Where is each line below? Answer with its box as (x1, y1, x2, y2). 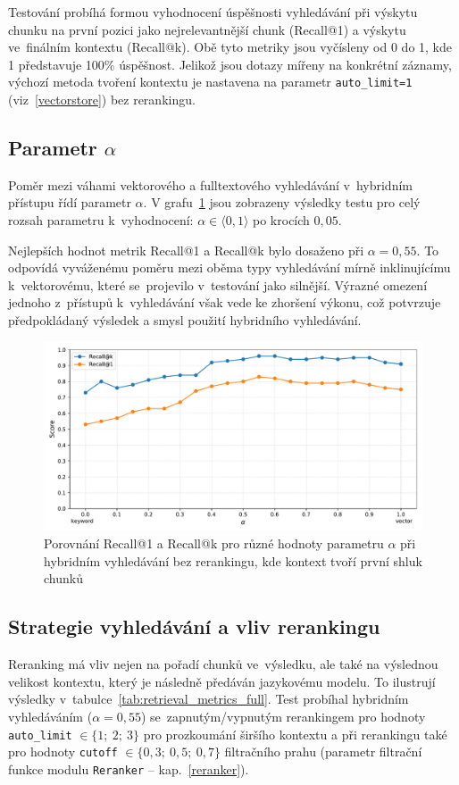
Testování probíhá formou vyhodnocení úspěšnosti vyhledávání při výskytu (8, 3, 418, 21)
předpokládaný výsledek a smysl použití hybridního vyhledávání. (8, 310, 362, 329)
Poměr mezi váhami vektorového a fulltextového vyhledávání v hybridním (8, 175, 413, 194)
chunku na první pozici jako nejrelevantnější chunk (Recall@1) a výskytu (8, 20, 406, 38)
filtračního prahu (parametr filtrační (224, 742, 422, 761)
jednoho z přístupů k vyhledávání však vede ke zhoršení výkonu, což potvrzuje (8, 293, 441, 312)
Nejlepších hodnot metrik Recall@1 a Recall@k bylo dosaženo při (8, 240, 364, 259)
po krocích (253, 211, 310, 230)
